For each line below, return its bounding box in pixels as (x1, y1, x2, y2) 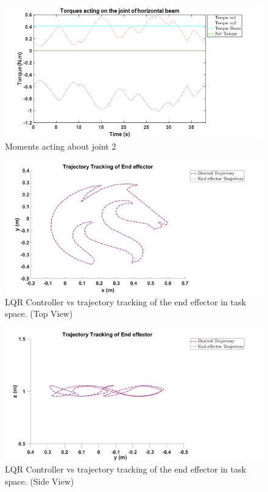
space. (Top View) (5, 307, 73, 320)
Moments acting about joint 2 (5, 139, 116, 152)
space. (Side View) (5, 474, 74, 487)
